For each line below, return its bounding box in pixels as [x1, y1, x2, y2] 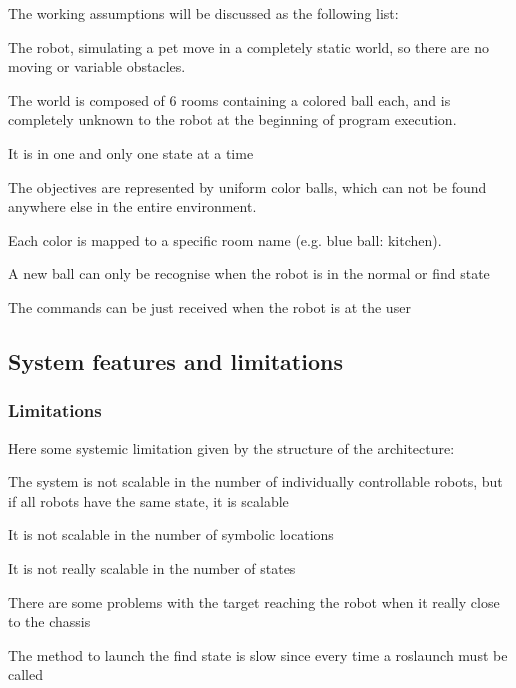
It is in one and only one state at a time [8, 142, 254, 163]
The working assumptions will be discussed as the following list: [8, 3, 399, 23]
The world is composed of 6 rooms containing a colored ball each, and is [8, 89, 451, 110]
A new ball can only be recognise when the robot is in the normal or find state [8, 263, 490, 284]
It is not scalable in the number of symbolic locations [8, 524, 334, 545]
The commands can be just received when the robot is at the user [8, 296, 411, 317]
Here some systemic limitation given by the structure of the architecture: [8, 437, 455, 458]
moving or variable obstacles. [8, 56, 186, 77]
